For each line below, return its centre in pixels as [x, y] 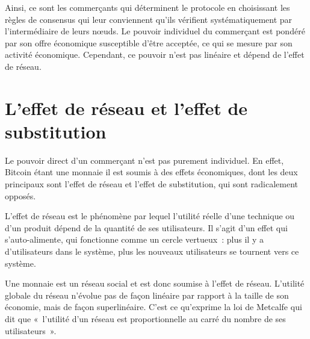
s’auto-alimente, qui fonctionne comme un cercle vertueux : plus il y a [134, 239]
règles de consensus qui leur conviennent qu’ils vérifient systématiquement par [149, 19]
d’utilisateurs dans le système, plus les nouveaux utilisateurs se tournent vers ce [152, 251]
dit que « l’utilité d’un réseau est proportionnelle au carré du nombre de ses [145, 319]
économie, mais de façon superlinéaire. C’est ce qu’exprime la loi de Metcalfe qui [153, 307]
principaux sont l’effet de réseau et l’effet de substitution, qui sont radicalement [151, 184]
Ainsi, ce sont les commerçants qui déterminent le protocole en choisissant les [147, 7]
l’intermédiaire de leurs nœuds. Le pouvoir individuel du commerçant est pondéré [155, 31]
